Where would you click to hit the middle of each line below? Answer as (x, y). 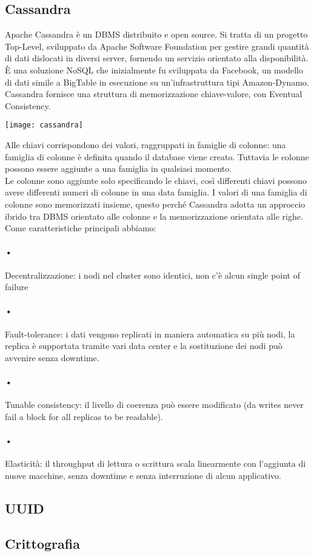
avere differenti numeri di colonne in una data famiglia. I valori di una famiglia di (156, 192)
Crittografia (42, 544)
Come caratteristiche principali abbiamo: (81, 228)
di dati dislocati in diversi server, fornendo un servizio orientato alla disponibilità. (157, 58)
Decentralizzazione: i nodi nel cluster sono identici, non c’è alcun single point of (153, 275)
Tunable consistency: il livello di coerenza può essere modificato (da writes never (154, 405)
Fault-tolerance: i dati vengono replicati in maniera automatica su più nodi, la (150, 334)
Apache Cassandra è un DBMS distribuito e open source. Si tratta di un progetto (156, 34)
